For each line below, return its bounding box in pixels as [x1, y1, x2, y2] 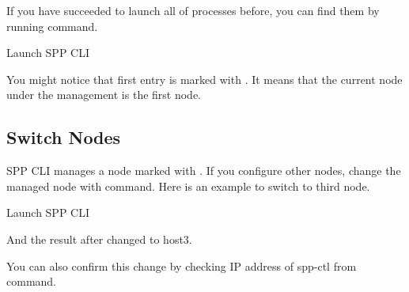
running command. [6, 17, 98, 34]
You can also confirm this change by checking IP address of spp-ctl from [6, 257, 357, 274]
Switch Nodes [6, 125, 121, 150]
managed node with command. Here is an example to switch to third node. [6, 177, 370, 194]
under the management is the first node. [6, 86, 202, 103]
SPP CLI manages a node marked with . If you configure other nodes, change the [6, 162, 401, 179]
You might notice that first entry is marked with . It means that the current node [6, 70, 403, 87]
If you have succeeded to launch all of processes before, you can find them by [6, 2, 380, 18]
